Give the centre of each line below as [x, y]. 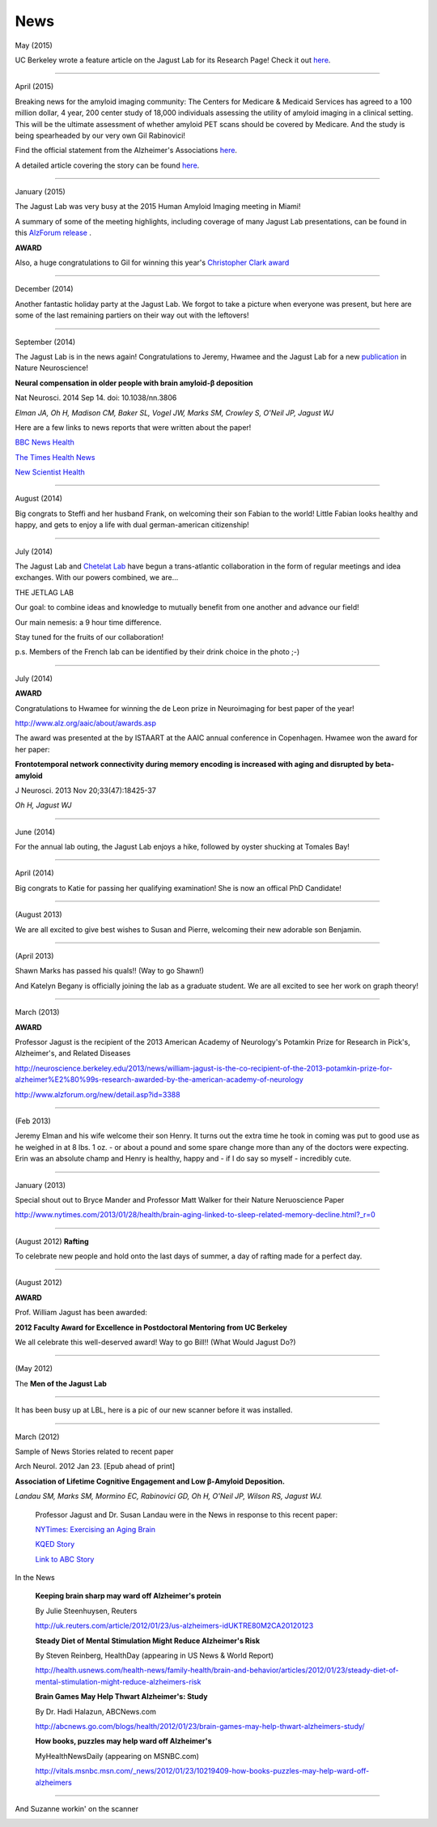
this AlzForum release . [53, 233]
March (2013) [37, 1012]
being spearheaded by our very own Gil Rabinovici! [100, 135]
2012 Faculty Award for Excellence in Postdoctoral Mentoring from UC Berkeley [151, 1327]
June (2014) [35, 832]
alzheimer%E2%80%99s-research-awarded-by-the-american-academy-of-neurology [159, 1080]
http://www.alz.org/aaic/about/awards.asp [86, 723]
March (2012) [37, 1437]
